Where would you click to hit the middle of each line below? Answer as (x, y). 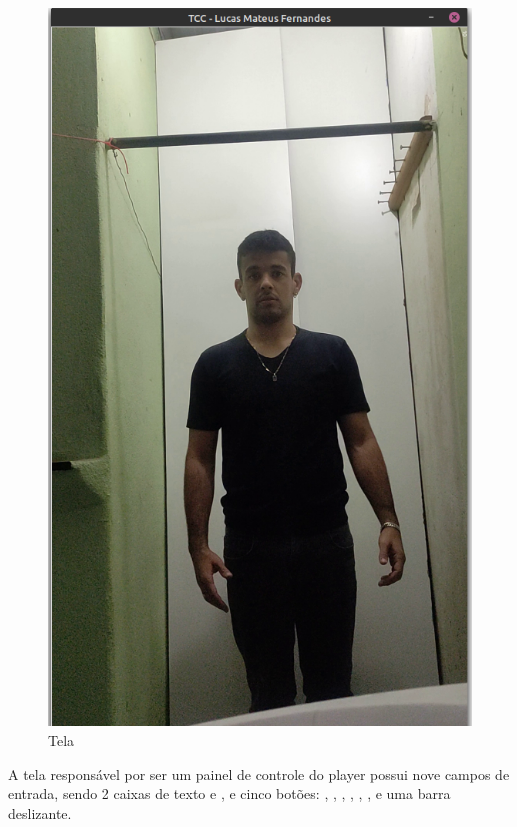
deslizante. (40, 812)
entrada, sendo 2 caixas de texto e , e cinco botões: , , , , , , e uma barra (229, 793)
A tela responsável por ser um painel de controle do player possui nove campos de (259, 773)
